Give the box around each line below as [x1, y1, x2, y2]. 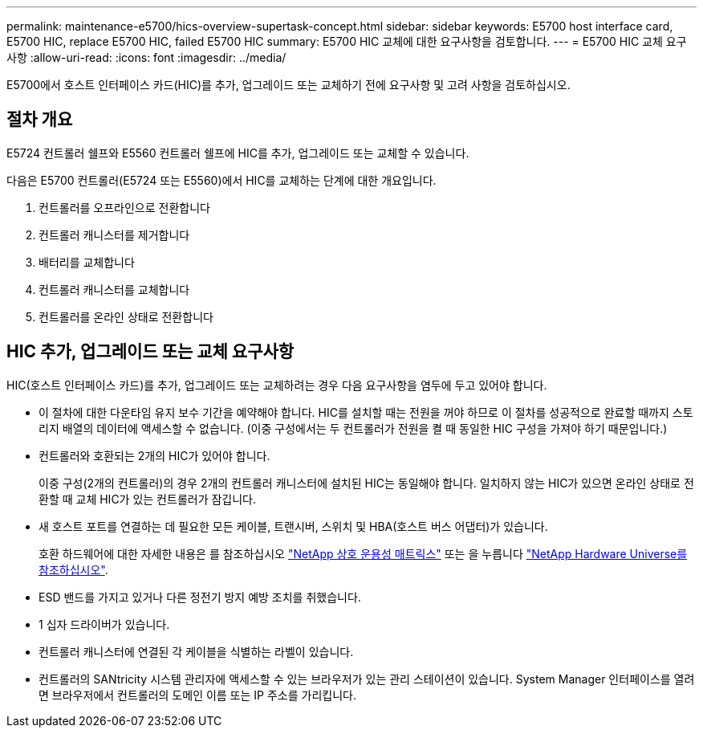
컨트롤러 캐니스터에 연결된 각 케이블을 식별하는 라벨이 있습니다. [39, 644, 354, 659]
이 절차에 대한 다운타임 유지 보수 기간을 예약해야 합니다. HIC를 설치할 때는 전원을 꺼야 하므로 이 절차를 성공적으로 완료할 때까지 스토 [39, 405, 693, 419]
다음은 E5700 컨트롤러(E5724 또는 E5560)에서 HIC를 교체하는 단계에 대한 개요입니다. [6, 173, 437, 187]
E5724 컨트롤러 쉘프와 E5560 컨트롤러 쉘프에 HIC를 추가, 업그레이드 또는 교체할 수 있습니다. [6, 145, 469, 160]
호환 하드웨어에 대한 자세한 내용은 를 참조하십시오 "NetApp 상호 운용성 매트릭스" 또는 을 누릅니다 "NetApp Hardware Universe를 [39, 546, 688, 561]
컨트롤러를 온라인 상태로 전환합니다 [39, 309, 213, 324]
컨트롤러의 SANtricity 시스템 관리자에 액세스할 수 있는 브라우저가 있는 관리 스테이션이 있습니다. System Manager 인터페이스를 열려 [39, 671, 695, 686]
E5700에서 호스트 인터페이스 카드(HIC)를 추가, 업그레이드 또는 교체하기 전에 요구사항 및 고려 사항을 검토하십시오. [6, 78, 571, 92]
